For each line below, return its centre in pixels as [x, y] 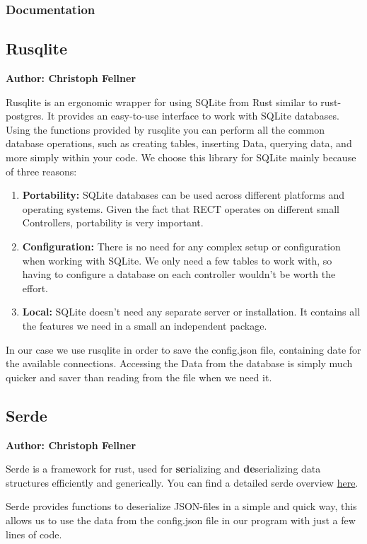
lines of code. [34, 534]
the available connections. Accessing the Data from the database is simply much [179, 363]
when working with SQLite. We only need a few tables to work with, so [177, 260]
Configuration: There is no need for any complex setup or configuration [181, 246]
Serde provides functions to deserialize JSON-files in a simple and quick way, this [181, 506]
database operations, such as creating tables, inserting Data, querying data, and [179, 143]
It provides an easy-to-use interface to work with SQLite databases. [193, 116]
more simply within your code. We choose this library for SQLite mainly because [181, 157]
